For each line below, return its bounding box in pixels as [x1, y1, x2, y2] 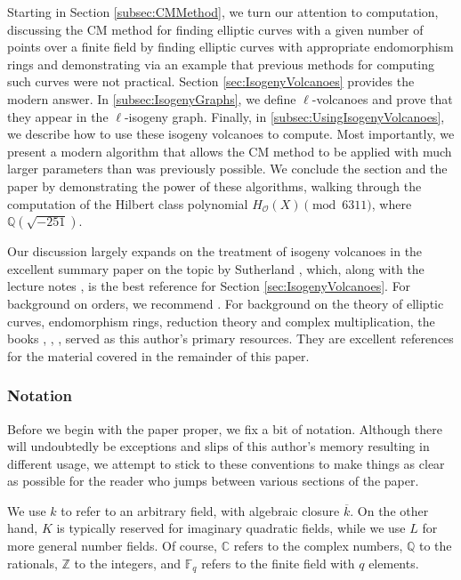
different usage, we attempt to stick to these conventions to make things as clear [7, 454, 445, 472]
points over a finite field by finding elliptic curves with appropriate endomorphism [7, 37, 454, 56]
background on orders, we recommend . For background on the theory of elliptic [7, 294, 444, 312]
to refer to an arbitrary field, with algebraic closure [61, 501, 340, 520]
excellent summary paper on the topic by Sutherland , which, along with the [7, 259, 425, 278]
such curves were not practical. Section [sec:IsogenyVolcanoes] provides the [7, 72, 415, 91]
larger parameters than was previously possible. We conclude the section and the [7, 159, 448, 178]
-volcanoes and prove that [311, 89, 453, 108]
